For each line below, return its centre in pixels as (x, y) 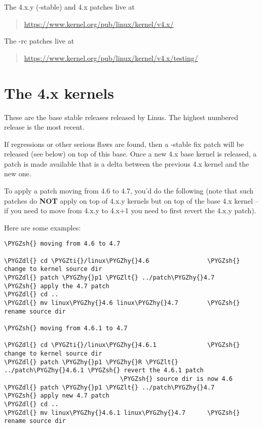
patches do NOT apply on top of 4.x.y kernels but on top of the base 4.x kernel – (131, 200)
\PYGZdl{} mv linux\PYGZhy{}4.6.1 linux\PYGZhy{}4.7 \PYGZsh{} (122, 413)
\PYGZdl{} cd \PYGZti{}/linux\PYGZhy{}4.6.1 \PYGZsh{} (122, 345)
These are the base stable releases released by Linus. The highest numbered (121, 117)
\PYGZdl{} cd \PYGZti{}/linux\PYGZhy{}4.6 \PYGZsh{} (122, 261)
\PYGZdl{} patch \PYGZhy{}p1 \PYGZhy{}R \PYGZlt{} (91, 362)
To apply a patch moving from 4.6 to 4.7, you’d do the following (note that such (129, 191)
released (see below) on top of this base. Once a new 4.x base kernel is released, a (130, 154)
